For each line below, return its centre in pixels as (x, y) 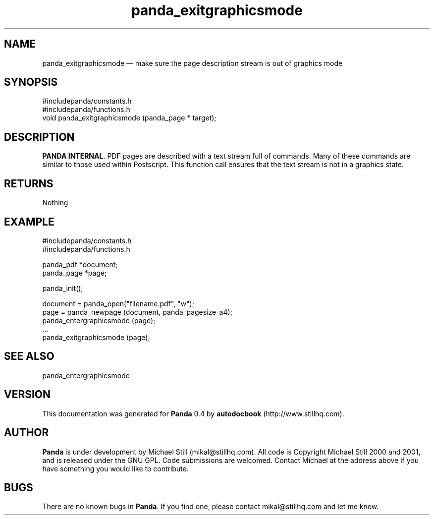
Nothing (55, 203)
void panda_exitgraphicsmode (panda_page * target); (129, 118)
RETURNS (29, 183)
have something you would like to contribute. (115, 468)
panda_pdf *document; (80, 264)
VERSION (27, 395)
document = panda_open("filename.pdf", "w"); (118, 303)
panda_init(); (63, 288)
